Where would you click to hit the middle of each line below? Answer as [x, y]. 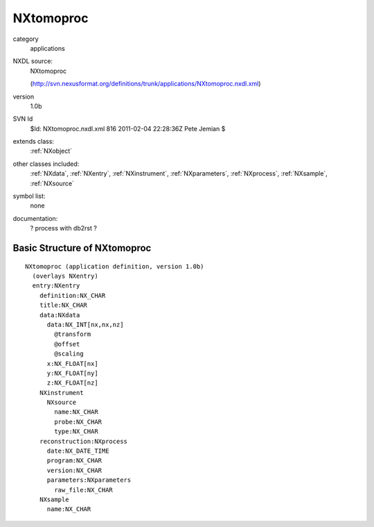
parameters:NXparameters [89, 480]
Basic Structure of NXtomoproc [82, 248]
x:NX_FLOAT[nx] [72, 363]
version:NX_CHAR [74, 470]
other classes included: [46, 164]
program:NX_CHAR [74, 461]
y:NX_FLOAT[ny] [72, 373]
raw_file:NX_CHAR [84, 490]
